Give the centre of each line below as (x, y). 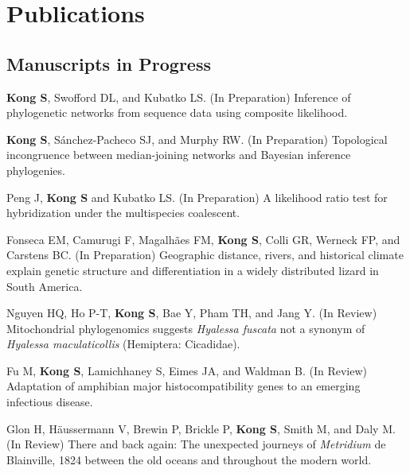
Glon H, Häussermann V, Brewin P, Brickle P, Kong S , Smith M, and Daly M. (201, 428)
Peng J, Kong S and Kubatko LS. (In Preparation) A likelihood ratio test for (197, 197)
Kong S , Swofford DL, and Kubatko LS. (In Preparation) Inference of (179, 97)
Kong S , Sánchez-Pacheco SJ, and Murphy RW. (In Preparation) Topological (197, 139)
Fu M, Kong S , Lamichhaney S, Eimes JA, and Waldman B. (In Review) (187, 370)
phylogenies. (36, 170)
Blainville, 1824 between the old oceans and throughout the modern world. (189, 459)
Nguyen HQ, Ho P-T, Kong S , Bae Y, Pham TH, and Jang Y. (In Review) (192, 313)
